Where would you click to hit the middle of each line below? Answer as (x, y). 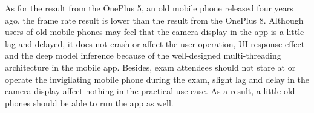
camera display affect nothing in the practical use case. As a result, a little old (150, 91)
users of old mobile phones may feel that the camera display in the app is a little (155, 32)
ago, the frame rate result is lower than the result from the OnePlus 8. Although (154, 20)
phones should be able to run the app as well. (89, 102)
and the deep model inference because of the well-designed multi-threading (143, 55)
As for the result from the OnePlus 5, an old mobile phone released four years (149, 8)
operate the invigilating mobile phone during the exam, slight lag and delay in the (157, 79)
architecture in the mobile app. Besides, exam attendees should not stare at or (150, 67)
